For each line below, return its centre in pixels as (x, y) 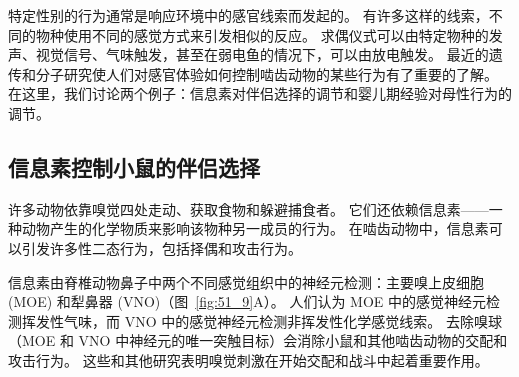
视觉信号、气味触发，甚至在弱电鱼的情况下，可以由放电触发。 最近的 (262, 54)
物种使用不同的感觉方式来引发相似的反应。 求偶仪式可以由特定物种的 (262, 34)
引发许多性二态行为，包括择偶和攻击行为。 (161, 247)
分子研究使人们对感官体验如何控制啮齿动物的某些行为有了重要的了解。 (266, 73)
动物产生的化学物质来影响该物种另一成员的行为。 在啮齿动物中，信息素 (255, 228)
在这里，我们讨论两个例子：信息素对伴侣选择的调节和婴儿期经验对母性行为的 (260, 93)
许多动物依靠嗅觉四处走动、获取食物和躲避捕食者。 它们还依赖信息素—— (248, 208)
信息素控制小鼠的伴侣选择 (134, 166)
